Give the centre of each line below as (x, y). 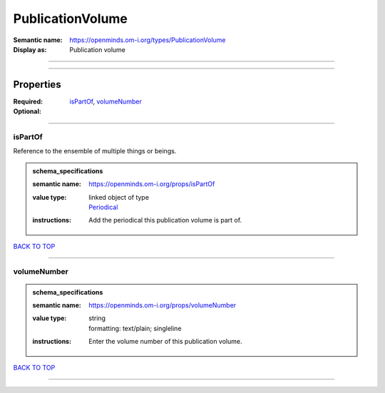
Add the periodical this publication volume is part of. (165, 220)
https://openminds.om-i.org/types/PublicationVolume (148, 40)
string (97, 318)
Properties (37, 85)
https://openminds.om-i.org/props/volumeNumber (163, 305)
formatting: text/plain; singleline (135, 328)
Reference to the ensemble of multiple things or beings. (95, 151)
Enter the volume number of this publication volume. (165, 342)
